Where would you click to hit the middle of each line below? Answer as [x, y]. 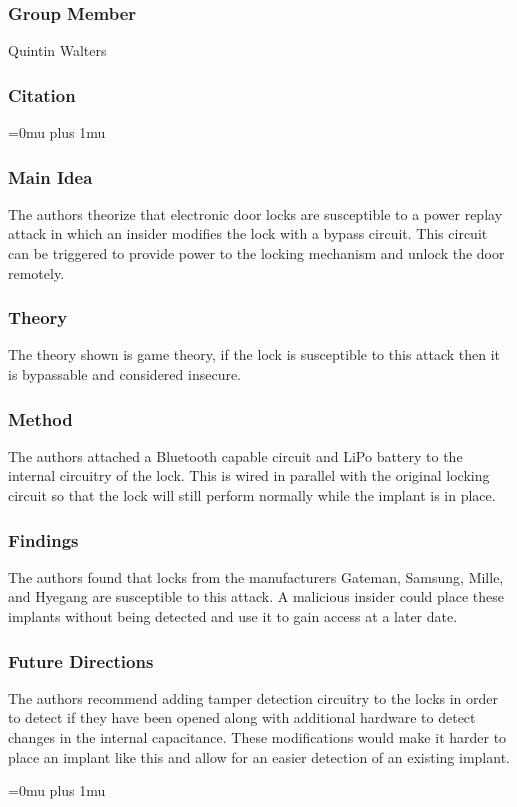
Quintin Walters [57, 50]
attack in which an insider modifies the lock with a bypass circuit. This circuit [248, 233]
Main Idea [50, 176]
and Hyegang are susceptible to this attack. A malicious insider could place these [256, 596]
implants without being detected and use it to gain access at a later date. [233, 616]
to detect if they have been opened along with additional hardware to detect [242, 717]
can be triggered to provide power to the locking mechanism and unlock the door [256, 253]
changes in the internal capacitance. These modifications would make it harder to [257, 737]
